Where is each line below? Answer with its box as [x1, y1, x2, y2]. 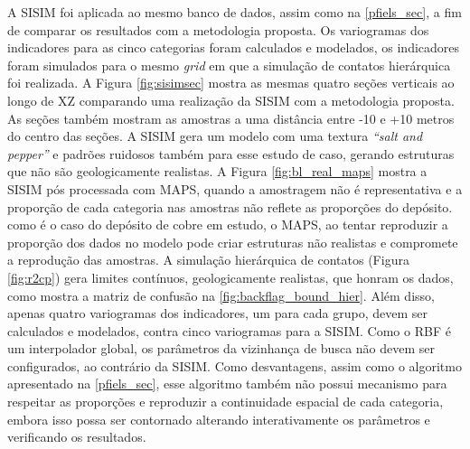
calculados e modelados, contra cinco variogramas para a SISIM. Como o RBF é [7, 321, 451, 340]
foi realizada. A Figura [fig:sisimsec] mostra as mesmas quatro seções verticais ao [7, 73, 455, 92]
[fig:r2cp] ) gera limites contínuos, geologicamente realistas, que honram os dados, [7, 267, 454, 286]
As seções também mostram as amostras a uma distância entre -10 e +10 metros [7, 108, 455, 127]
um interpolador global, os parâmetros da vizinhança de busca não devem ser [7, 339, 436, 358]
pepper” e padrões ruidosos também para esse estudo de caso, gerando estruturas [7, 144, 455, 163]
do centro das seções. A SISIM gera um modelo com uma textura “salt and [7, 126, 423, 145]
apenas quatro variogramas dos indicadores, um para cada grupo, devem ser [7, 304, 428, 323]
